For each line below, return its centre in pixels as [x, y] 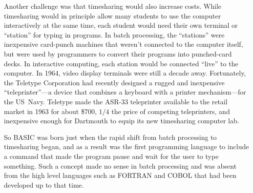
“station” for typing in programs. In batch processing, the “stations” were [114, 34]
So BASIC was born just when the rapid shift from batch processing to [110, 137]
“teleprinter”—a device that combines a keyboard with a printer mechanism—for [125, 92]
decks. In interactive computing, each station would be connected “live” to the [121, 63]
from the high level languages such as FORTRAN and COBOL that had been [120, 175]
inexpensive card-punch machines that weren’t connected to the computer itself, [124, 44]
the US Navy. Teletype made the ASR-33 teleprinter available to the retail [116, 101]
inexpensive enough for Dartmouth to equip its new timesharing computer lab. [122, 121]
